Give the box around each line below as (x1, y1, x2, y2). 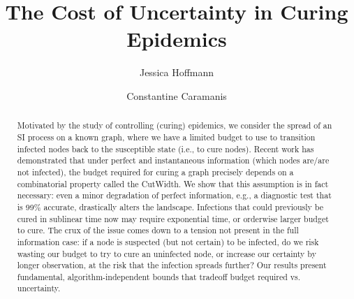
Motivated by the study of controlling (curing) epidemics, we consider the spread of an (17, 119, 332, 131)
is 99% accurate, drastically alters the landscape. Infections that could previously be (17, 200, 323, 212)
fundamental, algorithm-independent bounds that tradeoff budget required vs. (17, 270, 301, 282)
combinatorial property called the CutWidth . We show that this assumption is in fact (17, 177, 329, 189)
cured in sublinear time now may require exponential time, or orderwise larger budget (17, 212, 329, 224)
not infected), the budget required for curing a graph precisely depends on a (17, 166, 294, 177)
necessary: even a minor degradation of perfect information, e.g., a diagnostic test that (17, 189, 332, 201)
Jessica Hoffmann (139, 65, 214, 80)
